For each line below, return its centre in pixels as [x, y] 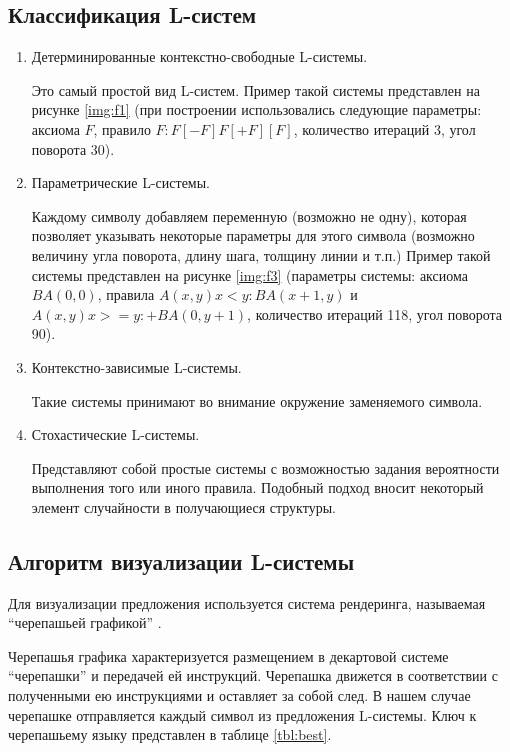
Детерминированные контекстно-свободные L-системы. [199, 56]
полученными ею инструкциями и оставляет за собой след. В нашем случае [239, 695]
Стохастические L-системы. [115, 434]
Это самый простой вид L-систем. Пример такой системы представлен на [255, 89]
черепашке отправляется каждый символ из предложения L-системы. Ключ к [242, 714]
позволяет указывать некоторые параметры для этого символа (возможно [253, 235]
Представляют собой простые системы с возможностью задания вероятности [265, 467]
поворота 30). [73, 148]
